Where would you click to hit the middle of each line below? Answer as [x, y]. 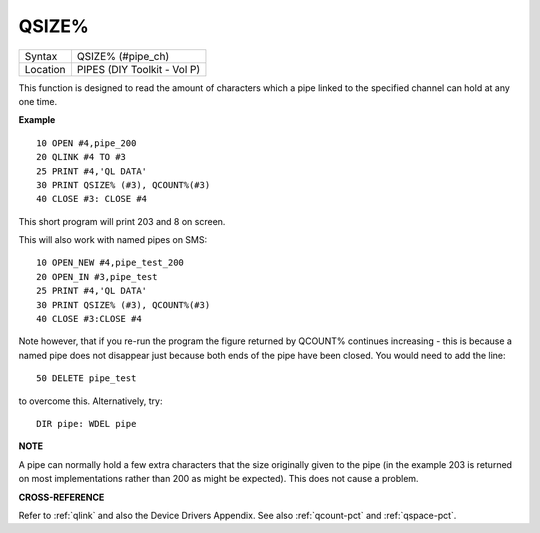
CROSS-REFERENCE [61, 497]
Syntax [41, 56]
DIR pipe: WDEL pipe [86, 423]
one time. [38, 101]
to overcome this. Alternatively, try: [90, 401]
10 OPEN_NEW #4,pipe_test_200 [110, 263]
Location [45, 69]
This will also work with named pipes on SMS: [113, 240]
